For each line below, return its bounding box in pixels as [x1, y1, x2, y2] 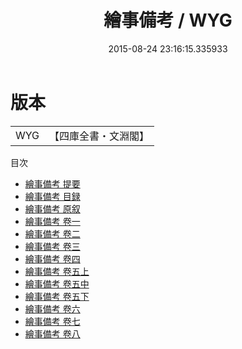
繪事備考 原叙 [24, 202, 81, 215]
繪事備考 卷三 [24, 240, 81, 252]
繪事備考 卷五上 [24, 265, 90, 277]
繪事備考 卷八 [24, 327, 81, 340]
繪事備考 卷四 [24, 252, 81, 265]
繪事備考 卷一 [24, 215, 81, 227]
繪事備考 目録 [24, 190, 81, 202]
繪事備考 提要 [24, 177, 81, 190]
